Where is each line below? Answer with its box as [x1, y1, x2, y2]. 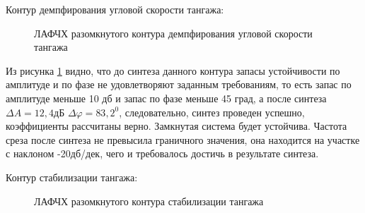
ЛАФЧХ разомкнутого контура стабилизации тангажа [34, 193, 264, 208]
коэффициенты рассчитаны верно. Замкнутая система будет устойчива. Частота [6, 118, 347, 133]
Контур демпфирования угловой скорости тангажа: [6, 2, 224, 16]
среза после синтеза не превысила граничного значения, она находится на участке [6, 132, 360, 147]
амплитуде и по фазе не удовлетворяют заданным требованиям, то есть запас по [6, 77, 352, 92]
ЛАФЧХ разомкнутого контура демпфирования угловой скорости [34, 25, 313, 40]
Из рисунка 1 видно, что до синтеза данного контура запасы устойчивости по [6, 63, 340, 78]
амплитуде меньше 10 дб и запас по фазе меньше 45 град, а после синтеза [6, 90, 327, 105]
